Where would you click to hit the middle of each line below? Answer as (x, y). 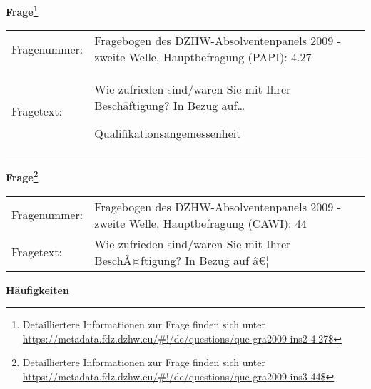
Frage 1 (22, 10)
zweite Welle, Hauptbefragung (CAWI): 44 (200, 223)
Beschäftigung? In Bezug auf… (170, 106)
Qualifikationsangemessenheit (168, 133)
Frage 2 (22, 176)
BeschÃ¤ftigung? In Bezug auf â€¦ (182, 260)
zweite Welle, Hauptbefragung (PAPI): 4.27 (203, 57)
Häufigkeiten (37, 289)
